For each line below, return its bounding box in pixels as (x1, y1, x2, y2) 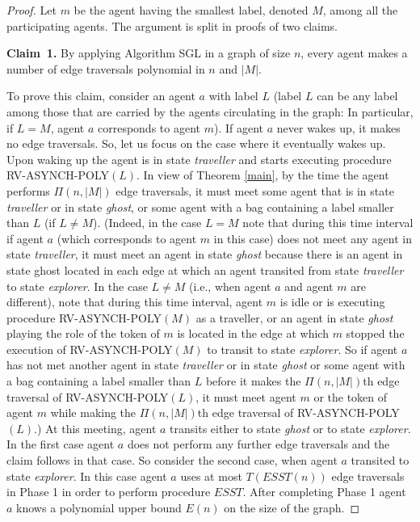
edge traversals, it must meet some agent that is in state (115, 182, 394, 199)
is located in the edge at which (177, 325, 329, 342)
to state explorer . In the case (6, 277, 148, 294)
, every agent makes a (300, 44, 408, 61)
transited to (351, 452, 409, 469)
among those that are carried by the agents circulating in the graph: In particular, (6, 103, 414, 120)
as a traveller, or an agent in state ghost (195, 309, 393, 326)
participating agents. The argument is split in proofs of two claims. (6, 17, 338, 34)
